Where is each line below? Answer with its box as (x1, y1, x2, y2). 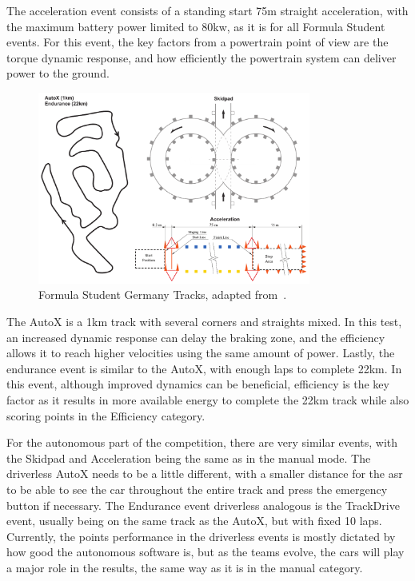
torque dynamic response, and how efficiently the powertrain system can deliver (6, 49, 397, 66)
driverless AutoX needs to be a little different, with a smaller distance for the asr (6, 465, 403, 482)
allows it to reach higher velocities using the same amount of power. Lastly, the (6, 344, 395, 361)
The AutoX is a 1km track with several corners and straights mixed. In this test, (6, 312, 402, 329)
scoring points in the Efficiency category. (6, 407, 206, 424)
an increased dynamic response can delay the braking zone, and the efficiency (6, 328, 385, 345)
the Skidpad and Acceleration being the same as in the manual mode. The (6, 449, 371, 466)
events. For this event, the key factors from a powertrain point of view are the (6, 34, 389, 50)
